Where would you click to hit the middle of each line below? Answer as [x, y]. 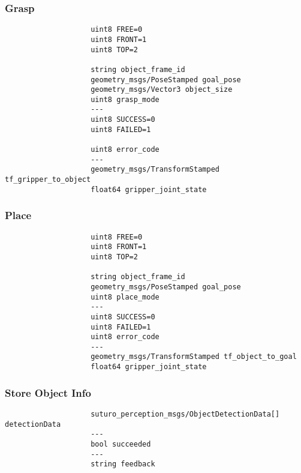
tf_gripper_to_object [48, 180]
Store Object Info [48, 392]
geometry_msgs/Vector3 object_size [162, 90]
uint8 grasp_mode [125, 99]
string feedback [123, 464]
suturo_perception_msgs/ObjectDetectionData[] [185, 414]
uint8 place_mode [125, 297]
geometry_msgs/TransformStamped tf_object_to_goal [194, 357]
